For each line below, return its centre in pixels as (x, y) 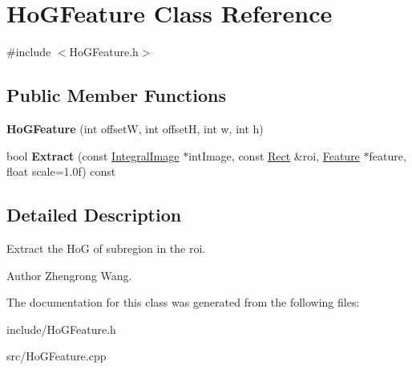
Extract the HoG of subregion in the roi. (106, 248)
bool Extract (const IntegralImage (93, 155)
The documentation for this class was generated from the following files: (183, 302)
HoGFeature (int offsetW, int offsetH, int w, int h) (135, 128)
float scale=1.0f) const (61, 171)
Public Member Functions (116, 95)
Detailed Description (94, 215)
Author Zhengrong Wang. (69, 275)
